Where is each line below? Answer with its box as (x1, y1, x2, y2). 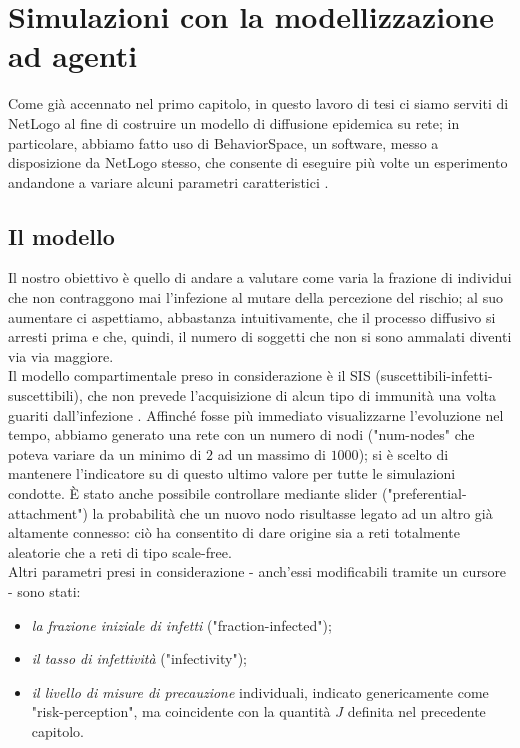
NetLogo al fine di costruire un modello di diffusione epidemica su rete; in (8, 112, 460, 133)
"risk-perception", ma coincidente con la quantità (31, 701, 331, 722)
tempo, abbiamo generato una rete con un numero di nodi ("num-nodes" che (8, 424, 475, 445)
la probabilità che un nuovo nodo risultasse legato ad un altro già (92, 502, 493, 523)
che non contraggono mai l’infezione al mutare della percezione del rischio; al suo (8, 287, 503, 308)
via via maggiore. (8, 345, 114, 366)
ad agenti (8, 35, 138, 76)
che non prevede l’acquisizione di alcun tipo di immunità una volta (87, 385, 496, 406)
